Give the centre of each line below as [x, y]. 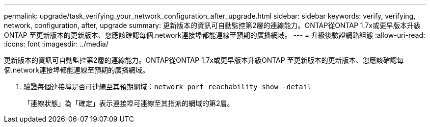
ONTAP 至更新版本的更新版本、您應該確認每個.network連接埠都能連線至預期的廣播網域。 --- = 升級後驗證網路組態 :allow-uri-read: [215, 35]
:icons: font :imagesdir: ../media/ [56, 44]
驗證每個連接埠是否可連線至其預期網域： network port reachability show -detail [168, 87]
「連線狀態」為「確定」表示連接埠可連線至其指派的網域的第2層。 [129, 103]
